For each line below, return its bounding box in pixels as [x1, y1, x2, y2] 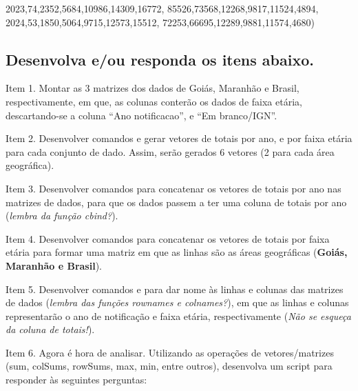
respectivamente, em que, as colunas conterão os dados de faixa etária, [6, 94, 302, 108]
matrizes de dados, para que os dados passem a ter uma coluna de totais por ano [6, 194, 347, 209]
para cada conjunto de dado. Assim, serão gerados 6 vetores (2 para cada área [6, 144, 335, 159]
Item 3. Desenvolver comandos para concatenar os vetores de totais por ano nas [6, 181, 341, 195]
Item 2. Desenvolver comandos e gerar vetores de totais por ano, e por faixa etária [6, 131, 352, 146]
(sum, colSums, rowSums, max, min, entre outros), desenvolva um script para [6, 359, 333, 373]
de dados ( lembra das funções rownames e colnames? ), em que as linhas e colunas [6, 295, 349, 310]
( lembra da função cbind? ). [6, 208, 118, 223]
